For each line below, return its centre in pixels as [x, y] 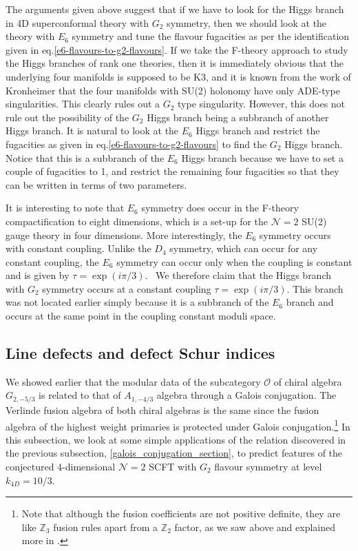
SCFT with [173, 466]
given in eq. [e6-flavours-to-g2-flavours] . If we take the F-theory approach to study [177, 49]
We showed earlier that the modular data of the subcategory [133, 381]
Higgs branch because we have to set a [262, 157]
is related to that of [80, 395]
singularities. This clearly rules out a [83, 104]
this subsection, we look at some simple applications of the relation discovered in [176, 439]
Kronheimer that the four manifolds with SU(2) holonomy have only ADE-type [173, 90]
